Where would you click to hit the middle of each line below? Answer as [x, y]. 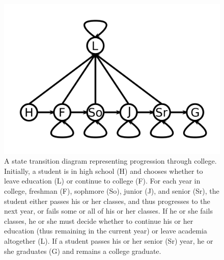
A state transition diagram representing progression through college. [110, 161]
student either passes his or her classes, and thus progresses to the [107, 201]
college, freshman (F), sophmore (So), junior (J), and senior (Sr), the [112, 190]
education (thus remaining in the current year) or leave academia [106, 231]
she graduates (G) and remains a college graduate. [83, 251]
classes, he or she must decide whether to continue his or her [99, 220]
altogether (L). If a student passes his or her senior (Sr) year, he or [109, 240]
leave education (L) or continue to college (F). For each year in [102, 181]
